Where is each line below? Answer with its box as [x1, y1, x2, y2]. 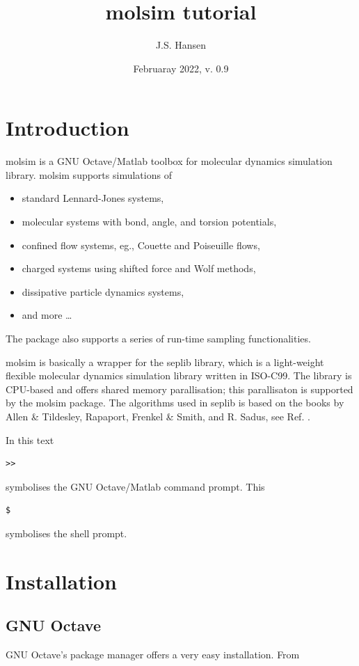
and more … [22, 308, 72, 322]
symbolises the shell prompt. [6, 525, 127, 540]
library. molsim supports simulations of [6, 167, 172, 182]
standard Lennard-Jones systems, [22, 191, 164, 205]
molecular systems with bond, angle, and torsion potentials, [22, 214, 277, 229]
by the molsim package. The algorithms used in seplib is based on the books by [6, 395, 344, 410]
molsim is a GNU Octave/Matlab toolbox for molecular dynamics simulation [6, 154, 333, 168]
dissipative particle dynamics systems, [22, 284, 184, 299]
